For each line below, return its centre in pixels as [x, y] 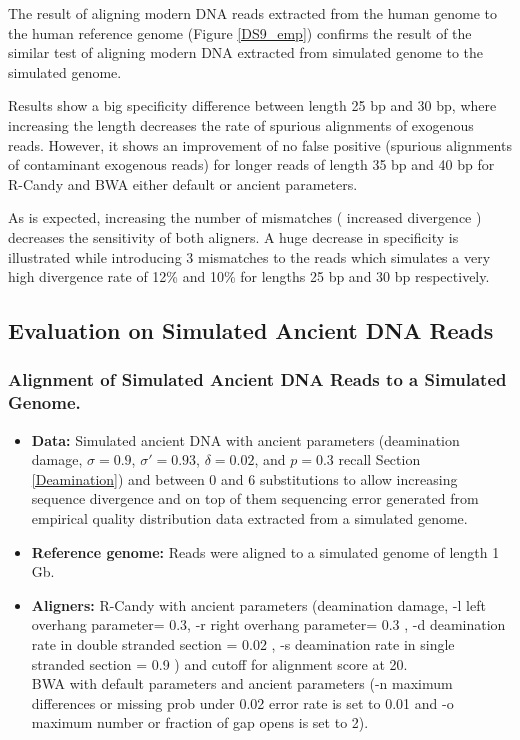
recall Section [379, 459]
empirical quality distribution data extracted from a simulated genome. [249, 518]
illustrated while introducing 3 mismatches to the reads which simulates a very [249, 256]
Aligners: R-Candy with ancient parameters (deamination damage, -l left [258, 604]
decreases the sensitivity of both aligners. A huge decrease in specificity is [233, 236]
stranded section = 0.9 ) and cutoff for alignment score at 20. [219, 663]
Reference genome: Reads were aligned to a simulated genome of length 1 [265, 551]
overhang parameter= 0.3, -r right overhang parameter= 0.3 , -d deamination [268, 624]
